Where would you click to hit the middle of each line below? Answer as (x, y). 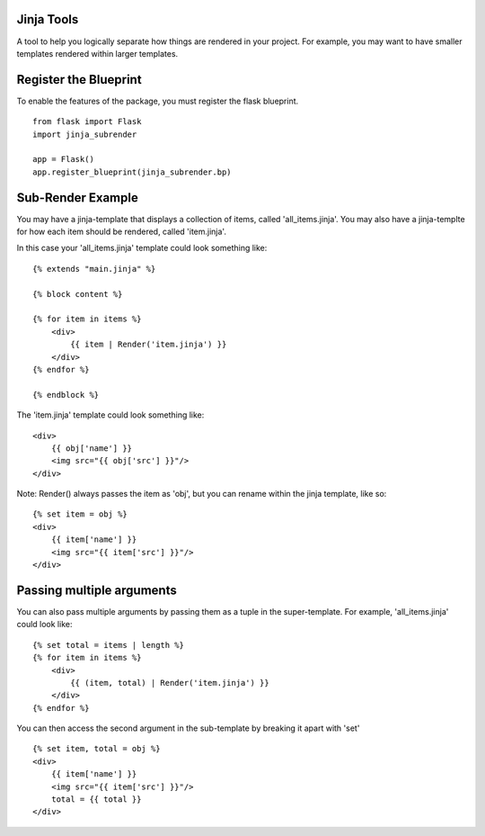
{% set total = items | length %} (108, 645)
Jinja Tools (48, 19)
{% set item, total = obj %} (97, 749)
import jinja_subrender (85, 134)
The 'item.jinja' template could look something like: (110, 415)
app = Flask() (63, 159)
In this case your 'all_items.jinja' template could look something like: (142, 248)
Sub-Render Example (77, 198)
